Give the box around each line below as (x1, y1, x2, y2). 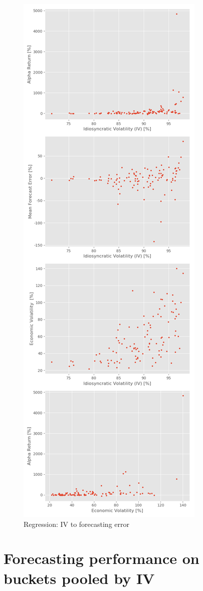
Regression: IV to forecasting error (24, 518, 129, 529)
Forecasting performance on (4, 548, 199, 568)
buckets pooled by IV (4, 567, 155, 588)
